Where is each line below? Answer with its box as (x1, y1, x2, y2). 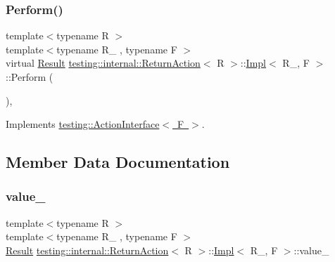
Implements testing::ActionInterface (6, 117, 160, 131)
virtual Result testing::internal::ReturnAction (6, 55, 201, 70)
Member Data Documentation (6, 151, 230, 173)
